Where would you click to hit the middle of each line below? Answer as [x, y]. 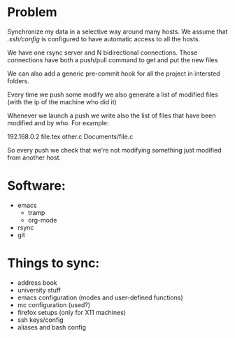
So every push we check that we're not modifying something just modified [114, 150]
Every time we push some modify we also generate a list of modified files [113, 94]
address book [37, 282]
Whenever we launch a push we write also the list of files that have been [112, 115]
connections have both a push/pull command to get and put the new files [113, 59]
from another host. [34, 157]
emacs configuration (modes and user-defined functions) [100, 297]
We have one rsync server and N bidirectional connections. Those [102, 52]
